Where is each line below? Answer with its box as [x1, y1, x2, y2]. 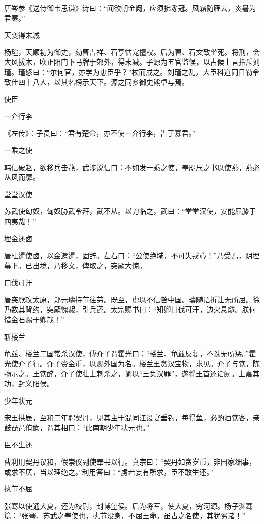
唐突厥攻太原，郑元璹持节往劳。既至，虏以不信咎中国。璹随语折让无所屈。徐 [4, 294, 260, 304]
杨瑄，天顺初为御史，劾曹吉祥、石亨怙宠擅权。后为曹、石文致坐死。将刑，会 [4, 46, 260, 57]
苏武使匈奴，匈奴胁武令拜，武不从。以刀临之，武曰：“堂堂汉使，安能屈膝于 [4, 206, 256, 217]
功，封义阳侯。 [4, 378, 54, 389]
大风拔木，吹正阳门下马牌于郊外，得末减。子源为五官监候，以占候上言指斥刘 [4, 56, 260, 67]
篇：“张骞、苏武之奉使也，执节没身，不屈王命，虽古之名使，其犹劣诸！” [4, 510, 246, 521]
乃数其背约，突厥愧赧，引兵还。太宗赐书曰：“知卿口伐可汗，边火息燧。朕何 [4, 304, 256, 315]
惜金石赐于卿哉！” [4, 314, 64, 325]
